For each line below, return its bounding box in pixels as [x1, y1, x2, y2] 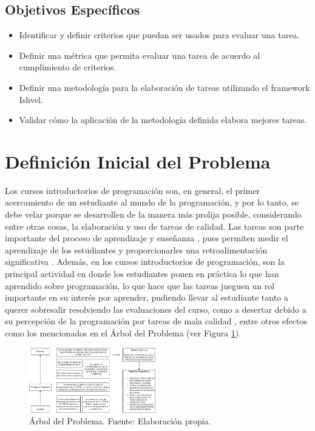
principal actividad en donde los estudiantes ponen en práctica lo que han [5, 267, 279, 280]
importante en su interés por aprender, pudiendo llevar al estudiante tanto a [5, 291, 288, 304]
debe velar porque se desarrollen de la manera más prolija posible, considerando [5, 208, 302, 221]
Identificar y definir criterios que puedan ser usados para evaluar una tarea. [19, 28, 300, 41]
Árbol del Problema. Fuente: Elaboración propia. [29, 415, 211, 427]
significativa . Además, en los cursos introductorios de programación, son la [5, 255, 285, 268]
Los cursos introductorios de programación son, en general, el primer [5, 184, 260, 196]
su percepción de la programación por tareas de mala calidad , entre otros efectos [5, 315, 307, 327]
